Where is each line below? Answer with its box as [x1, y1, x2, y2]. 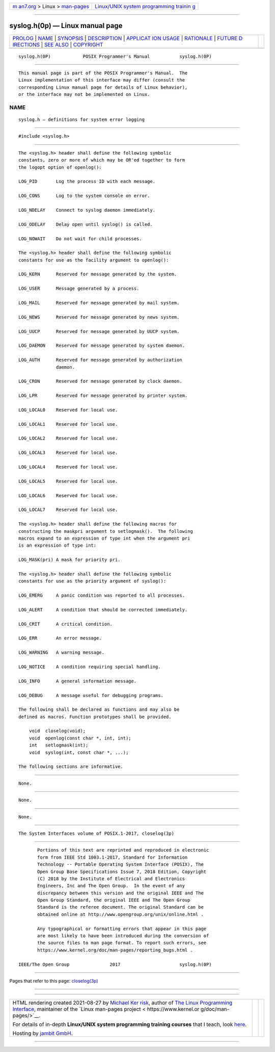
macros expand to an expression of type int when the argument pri [18, 535, 190, 541]
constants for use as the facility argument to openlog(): [18, 257, 169, 263]
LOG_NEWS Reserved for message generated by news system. [18, 314, 180, 320]
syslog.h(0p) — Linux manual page [9, 21, 123, 30]
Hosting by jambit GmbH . [12, 1030, 73, 1037]
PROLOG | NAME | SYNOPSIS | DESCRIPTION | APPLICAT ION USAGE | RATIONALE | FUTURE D [12, 35, 243, 42]
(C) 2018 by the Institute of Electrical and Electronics [37, 876, 185, 882]
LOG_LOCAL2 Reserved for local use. [18, 435, 118, 441]
